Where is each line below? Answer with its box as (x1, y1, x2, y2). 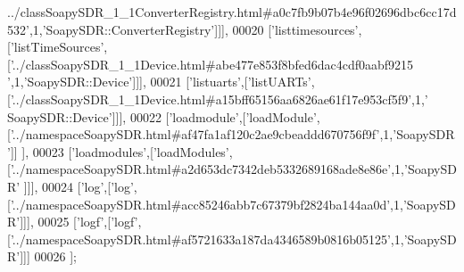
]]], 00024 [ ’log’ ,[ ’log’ (23, 177, 134, 195)
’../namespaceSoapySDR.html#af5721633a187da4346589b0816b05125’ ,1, (10, 229, 404, 248)
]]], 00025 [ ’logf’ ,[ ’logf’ (20, 212, 138, 231)
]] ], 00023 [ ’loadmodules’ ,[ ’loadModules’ (10, 142, 229, 161)
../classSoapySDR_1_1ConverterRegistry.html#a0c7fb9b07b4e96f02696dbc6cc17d (7, 3, 457, 21)
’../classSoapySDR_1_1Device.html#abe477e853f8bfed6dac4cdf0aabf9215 (10, 54, 414, 73)
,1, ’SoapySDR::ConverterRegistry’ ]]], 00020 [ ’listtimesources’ (29, 20, 359, 38)
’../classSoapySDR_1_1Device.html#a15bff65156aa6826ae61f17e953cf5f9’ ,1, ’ (10, 89, 428, 108)
